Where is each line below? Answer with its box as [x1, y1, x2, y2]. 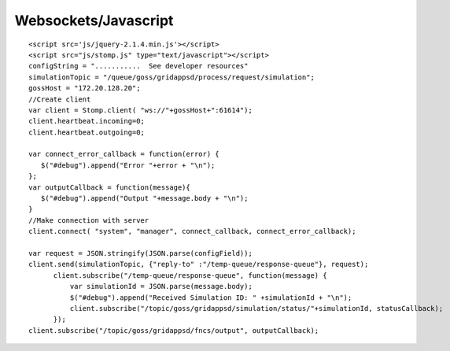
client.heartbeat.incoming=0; [28, 116, 146, 126]
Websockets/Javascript [14, 12, 174, 29]
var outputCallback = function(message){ [28, 183, 190, 192]
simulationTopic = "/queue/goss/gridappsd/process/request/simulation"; [28, 72, 315, 82]
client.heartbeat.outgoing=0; [28, 127, 146, 137]
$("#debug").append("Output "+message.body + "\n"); [40, 194, 249, 203]
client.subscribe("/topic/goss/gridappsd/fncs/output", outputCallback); [28, 326, 319, 334]
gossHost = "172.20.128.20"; [28, 83, 141, 93]
